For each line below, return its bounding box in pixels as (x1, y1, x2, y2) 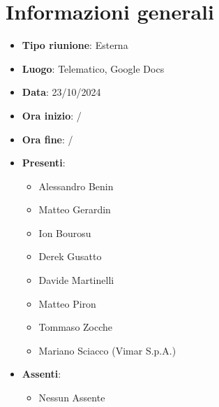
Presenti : (22, 155, 66, 170)
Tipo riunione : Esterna (22, 38, 128, 52)
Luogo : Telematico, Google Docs (22, 61, 165, 76)
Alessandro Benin (38, 178, 114, 193)
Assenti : (22, 366, 61, 381)
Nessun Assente (38, 390, 105, 405)
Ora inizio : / (22, 108, 82, 122)
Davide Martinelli (38, 273, 114, 287)
